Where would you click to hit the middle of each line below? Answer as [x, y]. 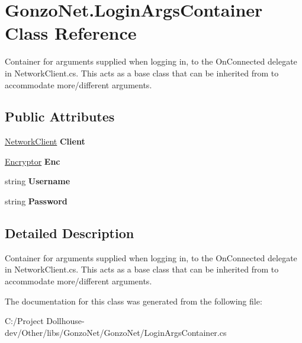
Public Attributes [60, 116]
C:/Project [24, 321]
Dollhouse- [65, 321]
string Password [36, 201]
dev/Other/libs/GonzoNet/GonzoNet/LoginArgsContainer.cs [116, 332]
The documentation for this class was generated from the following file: [134, 301]
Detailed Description [70, 233]
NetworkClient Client [45, 141]
